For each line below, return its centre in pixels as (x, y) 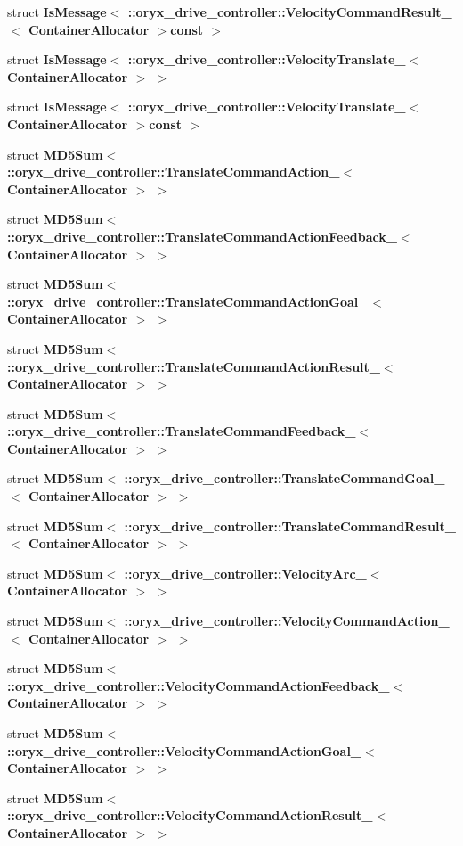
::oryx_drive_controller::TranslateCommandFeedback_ (182, 431)
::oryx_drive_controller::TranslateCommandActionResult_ (194, 366)
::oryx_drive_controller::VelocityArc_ (245, 573)
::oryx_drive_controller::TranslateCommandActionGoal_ (188, 301)
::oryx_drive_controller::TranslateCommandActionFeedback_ (202, 236)
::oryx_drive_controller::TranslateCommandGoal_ (284, 478)
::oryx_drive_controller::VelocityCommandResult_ (290, 12)
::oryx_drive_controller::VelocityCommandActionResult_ (190, 815)
